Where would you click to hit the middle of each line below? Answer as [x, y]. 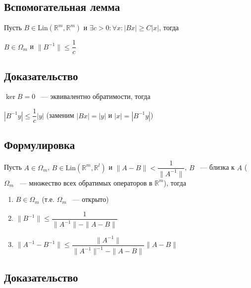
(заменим [60, 115]
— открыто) [91, 199]
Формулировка [40, 144]
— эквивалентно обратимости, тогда [96, 96]
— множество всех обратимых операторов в [86, 182]
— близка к [217, 167]
